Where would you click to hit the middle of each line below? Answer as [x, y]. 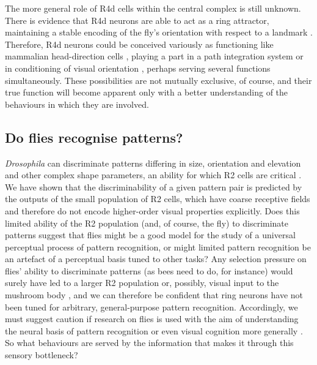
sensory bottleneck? [42, 355]
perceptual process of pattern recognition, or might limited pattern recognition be [158, 246]
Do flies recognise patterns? [94, 137]
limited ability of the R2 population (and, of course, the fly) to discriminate [147, 223]
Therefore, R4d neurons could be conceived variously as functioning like [139, 44]
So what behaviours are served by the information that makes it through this [149, 343]
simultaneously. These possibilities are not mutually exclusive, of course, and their [158, 80]
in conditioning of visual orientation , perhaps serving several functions [138, 68]
